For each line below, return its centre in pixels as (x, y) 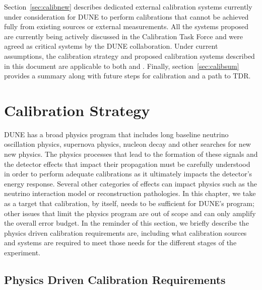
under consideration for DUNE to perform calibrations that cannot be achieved (126, 16)
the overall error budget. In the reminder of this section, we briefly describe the (126, 223)
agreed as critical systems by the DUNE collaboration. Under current (111, 46)
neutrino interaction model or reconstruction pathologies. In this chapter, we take (130, 193)
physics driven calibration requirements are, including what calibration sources (125, 232)
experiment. (22, 252)
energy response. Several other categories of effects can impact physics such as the (130, 183)
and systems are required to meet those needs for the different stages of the (120, 243)
